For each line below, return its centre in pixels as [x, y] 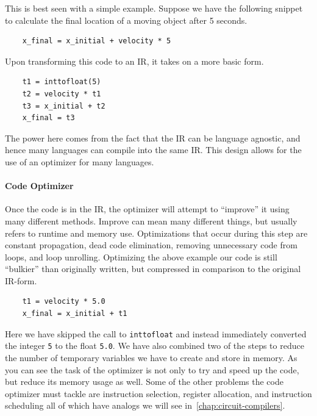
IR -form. [21, 280]
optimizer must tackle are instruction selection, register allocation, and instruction [158, 393]
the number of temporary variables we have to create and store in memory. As [151, 357]
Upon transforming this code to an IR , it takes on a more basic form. [134, 61]
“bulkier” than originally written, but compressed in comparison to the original [153, 269]
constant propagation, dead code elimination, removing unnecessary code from [151, 245]
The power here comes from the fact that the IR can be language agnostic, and [153, 138]
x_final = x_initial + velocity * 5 [97, 41]
